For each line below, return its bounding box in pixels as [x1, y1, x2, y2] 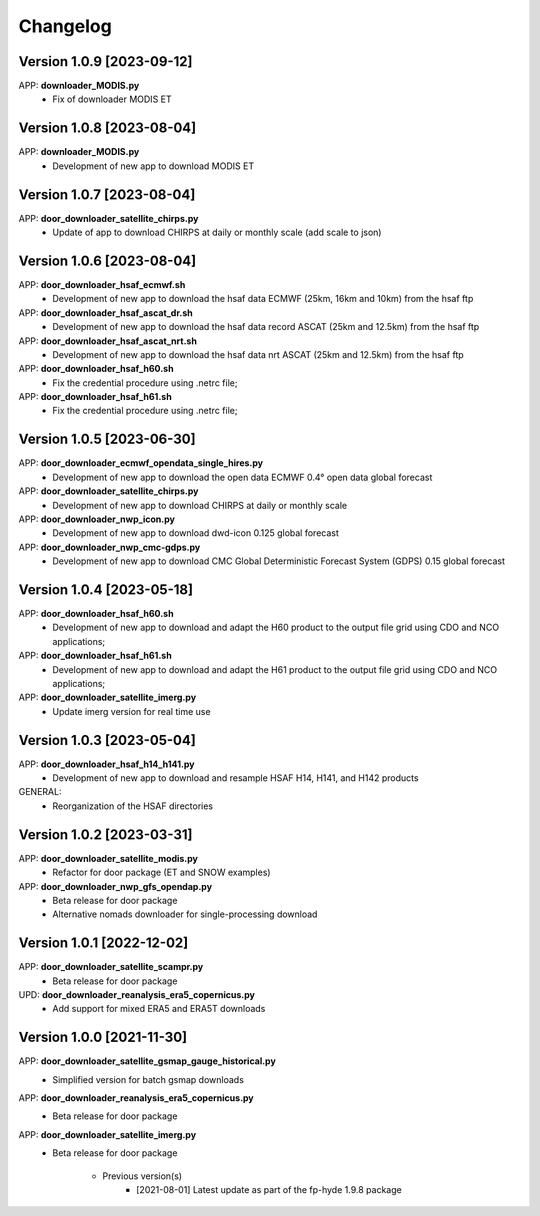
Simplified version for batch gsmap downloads [52, 1073, 245, 1085]
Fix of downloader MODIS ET [52, 93, 172, 105]
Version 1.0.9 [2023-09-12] [18, 53, 193, 70]
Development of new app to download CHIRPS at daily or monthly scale [52, 499, 348, 511]
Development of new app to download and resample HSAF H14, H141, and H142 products [52, 772, 419, 784]
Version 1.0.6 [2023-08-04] [18, 252, 197, 269]
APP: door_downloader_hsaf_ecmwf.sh [18, 278, 186, 290]
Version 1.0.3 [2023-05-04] [18, 731, 197, 749]
